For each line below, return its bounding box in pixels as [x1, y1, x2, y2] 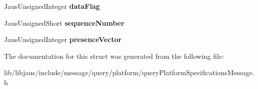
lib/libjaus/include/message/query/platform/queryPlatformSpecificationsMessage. [4, 67, 255, 78]
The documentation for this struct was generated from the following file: [4, 50, 224, 61]
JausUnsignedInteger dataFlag [4, 1, 100, 11]
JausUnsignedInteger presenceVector [4, 34, 122, 44]
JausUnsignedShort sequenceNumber [4, 17, 125, 28]
